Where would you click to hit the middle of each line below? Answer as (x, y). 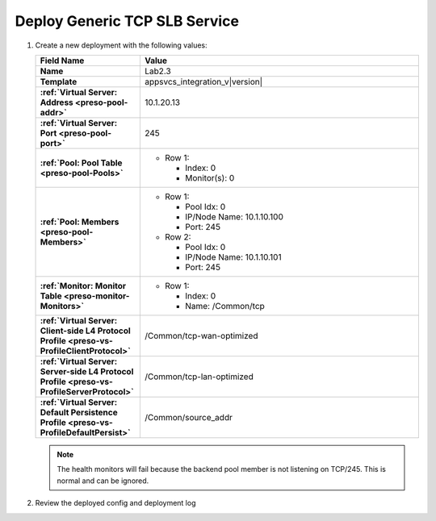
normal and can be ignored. (103, 481)
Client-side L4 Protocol (85, 331)
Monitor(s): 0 (210, 177)
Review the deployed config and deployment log (115, 503)
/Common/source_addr (189, 417)
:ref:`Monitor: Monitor (83, 286)
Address (57, 102)
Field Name (62, 60)
